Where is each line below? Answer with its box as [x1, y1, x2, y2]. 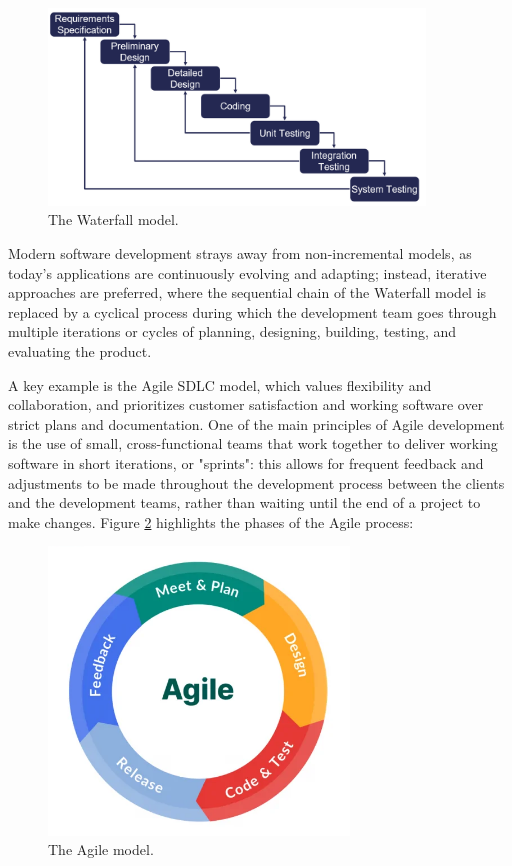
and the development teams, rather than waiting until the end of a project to [8, 492, 481, 513]
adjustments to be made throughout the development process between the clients [8, 472, 505, 493]
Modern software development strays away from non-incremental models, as [8, 243, 472, 263]
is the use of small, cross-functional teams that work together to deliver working [8, 433, 498, 454]
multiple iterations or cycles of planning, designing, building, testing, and [8, 321, 457, 342]
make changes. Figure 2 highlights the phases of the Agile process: [8, 511, 414, 532]
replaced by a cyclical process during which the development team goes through [8, 301, 497, 322]
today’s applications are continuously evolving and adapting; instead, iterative [8, 262, 487, 283]
